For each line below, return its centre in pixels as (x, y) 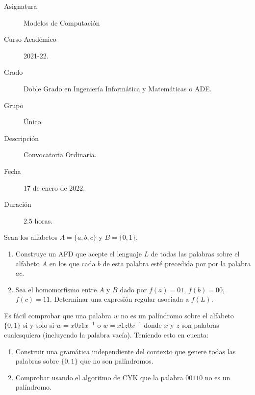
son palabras (200, 325)
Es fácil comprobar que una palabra (58, 315)
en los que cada (72, 263)
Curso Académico (30, 39)
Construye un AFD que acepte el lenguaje (78, 253)
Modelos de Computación (62, 22)
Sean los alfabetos (31, 237)
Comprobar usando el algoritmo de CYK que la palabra (99, 377)
